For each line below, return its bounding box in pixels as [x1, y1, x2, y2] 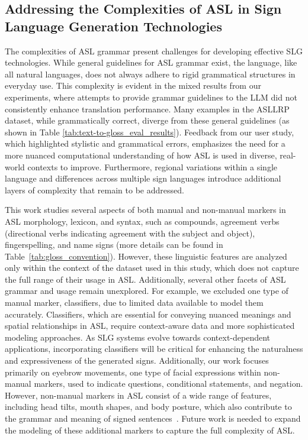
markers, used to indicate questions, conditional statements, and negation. [34, 377, 303, 390]
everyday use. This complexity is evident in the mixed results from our [5, 79, 261, 92]
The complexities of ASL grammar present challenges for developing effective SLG [5, 44, 303, 57]
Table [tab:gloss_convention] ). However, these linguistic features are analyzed [5, 250, 287, 262]
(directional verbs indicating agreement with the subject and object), [5, 227, 255, 239]
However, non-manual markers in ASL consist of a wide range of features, [5, 389, 272, 401]
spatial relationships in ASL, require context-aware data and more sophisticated [5, 319, 295, 332]
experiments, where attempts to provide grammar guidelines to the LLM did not [5, 90, 297, 103]
